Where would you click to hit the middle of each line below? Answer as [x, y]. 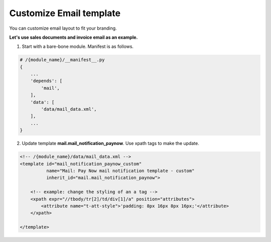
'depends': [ [46, 81]
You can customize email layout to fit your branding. [63, 28]
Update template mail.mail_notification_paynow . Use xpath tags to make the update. [110, 143]
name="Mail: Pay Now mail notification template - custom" [120, 171]
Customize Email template [65, 13]
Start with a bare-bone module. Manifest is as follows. [78, 47]
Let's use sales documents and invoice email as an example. [74, 37]
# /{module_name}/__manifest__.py [62, 60]
